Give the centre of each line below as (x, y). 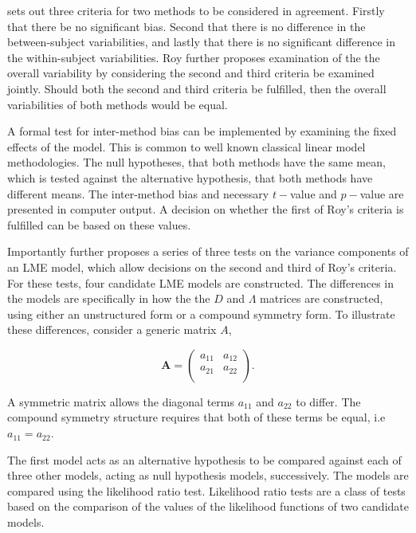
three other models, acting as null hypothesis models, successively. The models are (208, 475)
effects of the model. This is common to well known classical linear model (186, 146)
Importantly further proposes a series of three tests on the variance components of (208, 251)
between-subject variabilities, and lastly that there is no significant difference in (202, 42)
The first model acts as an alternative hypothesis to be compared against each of (204, 459)
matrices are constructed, (322, 298)
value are (382, 193)
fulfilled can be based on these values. (99, 224)
